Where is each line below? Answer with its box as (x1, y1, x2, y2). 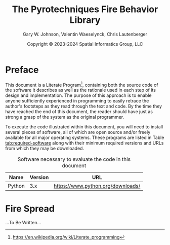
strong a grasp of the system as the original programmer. (5, 114, 124, 120)
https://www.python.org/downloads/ (54, 183, 141, 190)
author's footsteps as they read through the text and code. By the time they (5, 103, 162, 110)
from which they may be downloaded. (5, 146, 84, 152)
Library (69, 14, 101, 26)
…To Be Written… (5, 220, 41, 226)
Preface (5, 64, 39, 76)
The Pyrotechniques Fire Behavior (12, 4, 158, 15)
